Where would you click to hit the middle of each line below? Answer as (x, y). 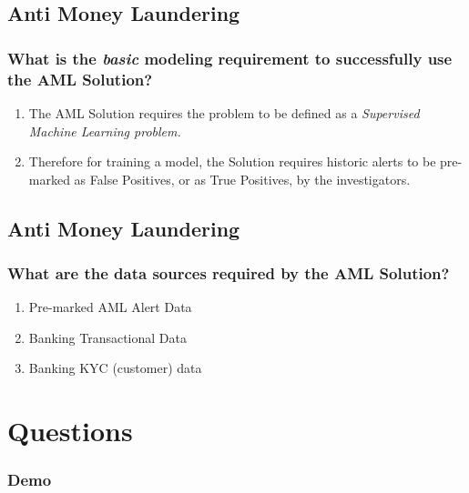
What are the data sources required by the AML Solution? (229, 273)
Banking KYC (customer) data (115, 368)
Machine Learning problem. (105, 131)
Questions (70, 431)
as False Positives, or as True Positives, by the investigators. (242, 179)
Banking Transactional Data (107, 337)
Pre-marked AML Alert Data (110, 307)
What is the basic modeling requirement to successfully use (230, 58)
